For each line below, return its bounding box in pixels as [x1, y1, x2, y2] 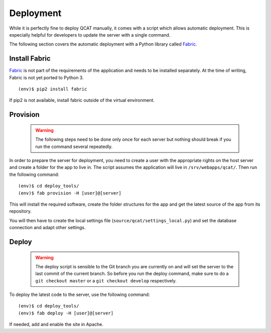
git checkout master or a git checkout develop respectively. [35, 277, 177, 283]
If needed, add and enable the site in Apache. [9, 321, 104, 327]
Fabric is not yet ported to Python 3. [9, 74, 84, 80]
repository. [9, 208, 32, 214]
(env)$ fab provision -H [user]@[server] [18, 190, 121, 196]
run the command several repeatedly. [35, 143, 113, 149]
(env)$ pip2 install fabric [18, 86, 87, 92]
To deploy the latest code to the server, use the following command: [9, 291, 150, 298]
